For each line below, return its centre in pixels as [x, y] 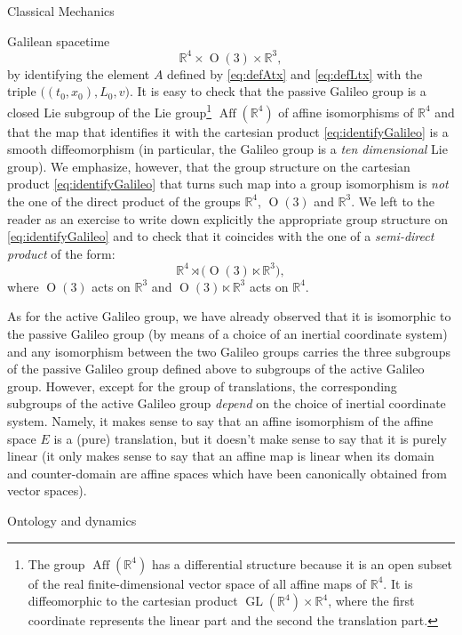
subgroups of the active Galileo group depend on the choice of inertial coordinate [227, 403]
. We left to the [393, 201]
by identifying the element [79, 73]
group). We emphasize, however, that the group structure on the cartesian [209, 166]
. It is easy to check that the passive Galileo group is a [278, 91]
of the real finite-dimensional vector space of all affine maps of [197, 583]
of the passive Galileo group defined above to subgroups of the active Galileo [216, 369]
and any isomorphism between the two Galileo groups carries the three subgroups [229, 351]
